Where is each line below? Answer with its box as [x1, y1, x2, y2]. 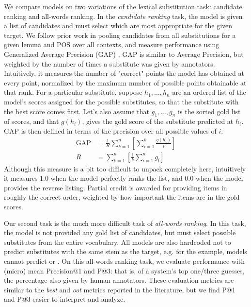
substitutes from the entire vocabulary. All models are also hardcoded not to [4, 237, 231, 247]
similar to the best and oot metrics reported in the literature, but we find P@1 [4, 284, 235, 294]
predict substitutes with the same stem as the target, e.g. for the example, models [4, 246, 247, 256]
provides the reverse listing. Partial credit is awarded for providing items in [4, 182, 227, 192]
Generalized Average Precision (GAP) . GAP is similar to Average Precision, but [4, 49, 244, 59]
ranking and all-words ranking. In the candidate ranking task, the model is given [4, 11, 243, 21]
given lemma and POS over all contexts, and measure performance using [4, 39, 220, 50]
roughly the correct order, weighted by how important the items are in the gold [4, 192, 240, 202]
